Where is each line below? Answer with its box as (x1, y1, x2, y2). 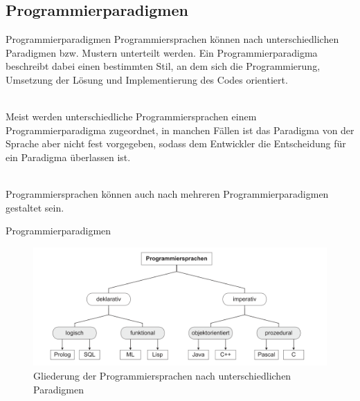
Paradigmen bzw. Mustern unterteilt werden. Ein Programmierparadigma (6, 45, 318, 59)
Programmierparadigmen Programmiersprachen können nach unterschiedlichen (6, 32, 339, 46)
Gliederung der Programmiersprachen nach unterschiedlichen (33, 368, 291, 382)
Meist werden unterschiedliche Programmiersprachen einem (6, 109, 257, 124)
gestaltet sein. (6, 200, 64, 214)
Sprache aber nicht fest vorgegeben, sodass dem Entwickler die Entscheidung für (6, 136, 346, 151)
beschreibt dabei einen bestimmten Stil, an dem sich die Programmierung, (6, 59, 321, 73)
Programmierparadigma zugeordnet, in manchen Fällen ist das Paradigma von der (6, 122, 354, 137)
